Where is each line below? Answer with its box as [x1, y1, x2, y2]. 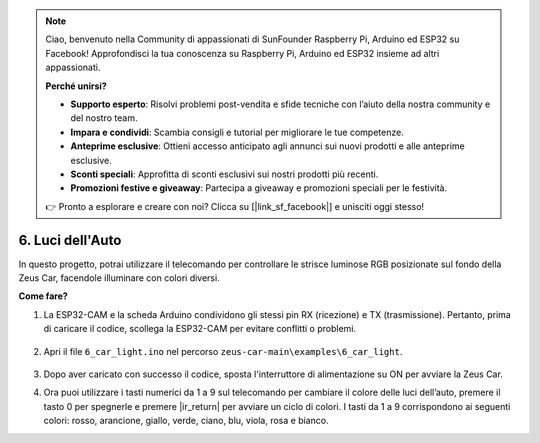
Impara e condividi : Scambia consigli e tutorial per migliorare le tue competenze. [70, 126, 404, 138]
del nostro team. [70, 112, 138, 124]
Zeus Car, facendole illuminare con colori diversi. [18, 271, 220, 284]
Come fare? [18, 290, 69, 302]
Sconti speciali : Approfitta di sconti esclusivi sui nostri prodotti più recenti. [70, 168, 379, 180]
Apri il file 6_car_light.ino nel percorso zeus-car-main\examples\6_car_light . [43, 345, 403, 357]
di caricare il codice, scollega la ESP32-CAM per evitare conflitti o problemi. [43, 323, 357, 335]
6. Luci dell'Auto [18, 231, 122, 249]
